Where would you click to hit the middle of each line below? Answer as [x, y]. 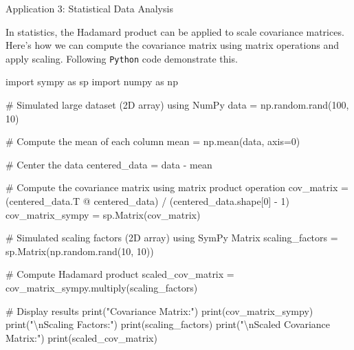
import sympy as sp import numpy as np [92, 81]
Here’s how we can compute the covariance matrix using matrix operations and [172, 45]
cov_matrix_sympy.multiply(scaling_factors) [102, 287]
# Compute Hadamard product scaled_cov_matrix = [120, 274]
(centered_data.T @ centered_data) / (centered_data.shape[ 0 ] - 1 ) [147, 201]
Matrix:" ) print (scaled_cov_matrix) [81, 337]
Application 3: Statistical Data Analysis [89, 8]
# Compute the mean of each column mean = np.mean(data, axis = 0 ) [153, 141]
